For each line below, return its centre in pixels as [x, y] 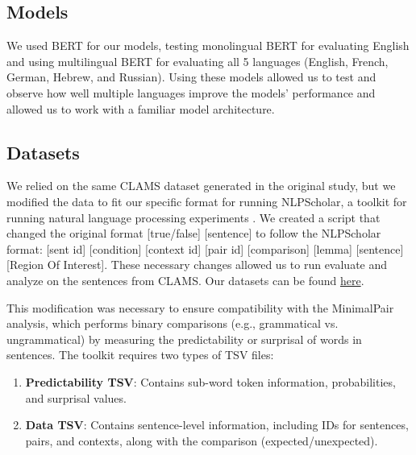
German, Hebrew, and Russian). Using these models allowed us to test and [191, 77]
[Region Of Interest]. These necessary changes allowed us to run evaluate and [197, 265]
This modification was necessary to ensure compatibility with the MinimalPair [200, 307]
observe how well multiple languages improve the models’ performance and [191, 92]
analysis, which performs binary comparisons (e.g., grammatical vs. [173, 323]
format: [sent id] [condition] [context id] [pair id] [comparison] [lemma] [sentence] [205, 248]
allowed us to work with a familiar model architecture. [141, 108]
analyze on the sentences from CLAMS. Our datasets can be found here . [185, 280]
